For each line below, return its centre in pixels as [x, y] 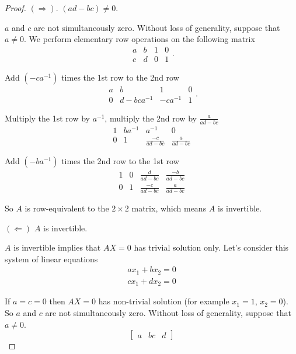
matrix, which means [169, 208]
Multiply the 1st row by [47, 118]
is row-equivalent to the [67, 208]
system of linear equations [51, 258]
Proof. [15, 8]
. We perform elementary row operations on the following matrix [140, 39]
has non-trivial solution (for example [164, 301]
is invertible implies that [57, 247]
